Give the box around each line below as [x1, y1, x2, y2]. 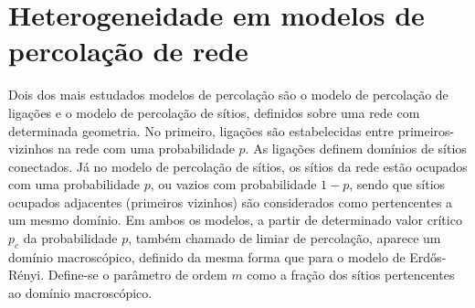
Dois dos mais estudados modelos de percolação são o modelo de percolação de [8, 85, 449, 104]
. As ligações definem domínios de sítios [245, 139, 467, 158]
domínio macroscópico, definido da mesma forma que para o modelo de [8, 247, 406, 266]
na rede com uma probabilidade [58, 139, 235, 158]
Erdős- [409, 247, 447, 266]
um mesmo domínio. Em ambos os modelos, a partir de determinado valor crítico [8, 210, 462, 229]
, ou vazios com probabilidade [150, 175, 317, 194]
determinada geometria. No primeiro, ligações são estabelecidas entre [8, 121, 395, 140]
